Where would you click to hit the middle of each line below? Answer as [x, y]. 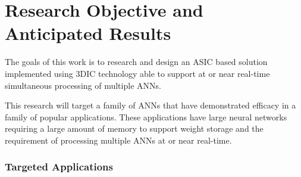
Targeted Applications [59, 167]
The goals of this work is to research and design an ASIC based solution [136, 62]
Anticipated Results [88, 33]
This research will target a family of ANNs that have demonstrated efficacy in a [150, 105]
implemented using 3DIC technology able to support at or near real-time [137, 73]
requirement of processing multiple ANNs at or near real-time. [118, 140]
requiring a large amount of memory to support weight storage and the [134, 128]
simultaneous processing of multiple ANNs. [83, 85]
